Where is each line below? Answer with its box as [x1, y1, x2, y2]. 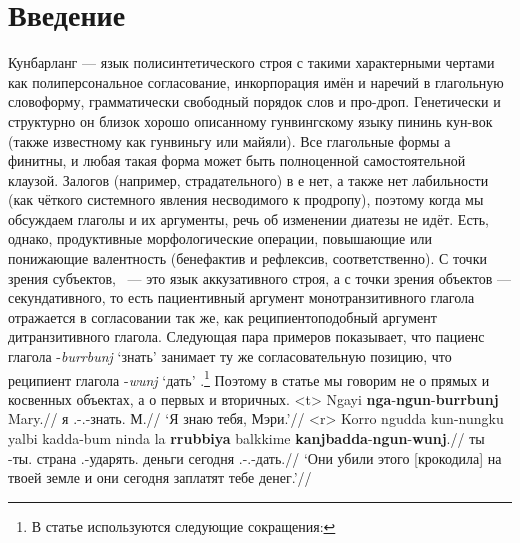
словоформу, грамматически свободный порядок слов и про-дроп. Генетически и [8, 91, 501, 112]
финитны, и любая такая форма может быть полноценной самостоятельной [8, 150, 466, 171]
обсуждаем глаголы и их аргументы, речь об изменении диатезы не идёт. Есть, [8, 208, 490, 229]
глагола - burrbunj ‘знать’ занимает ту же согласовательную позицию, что [8, 346, 452, 367]
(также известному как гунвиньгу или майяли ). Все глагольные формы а [8, 130, 451, 151]
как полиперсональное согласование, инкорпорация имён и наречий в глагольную [8, 71, 504, 92]
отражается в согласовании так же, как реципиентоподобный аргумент [8, 306, 437, 327]
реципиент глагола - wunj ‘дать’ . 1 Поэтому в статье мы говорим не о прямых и [8, 366, 490, 390]
